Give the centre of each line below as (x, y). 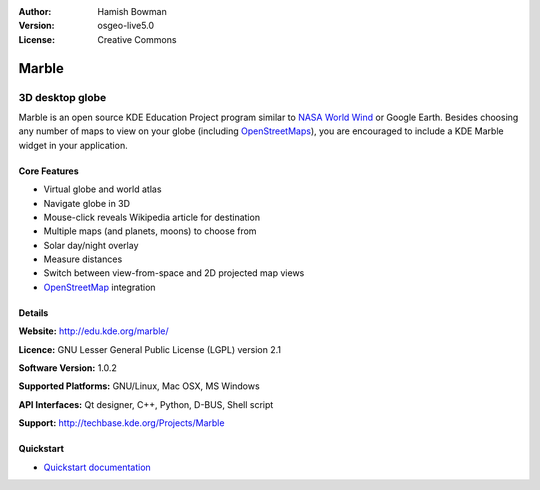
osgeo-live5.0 (126, 26)
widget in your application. (73, 145)
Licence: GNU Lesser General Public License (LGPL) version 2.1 (150, 349)
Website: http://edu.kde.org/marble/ (93, 331)
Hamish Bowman (132, 11)
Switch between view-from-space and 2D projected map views (174, 273)
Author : (35, 11)
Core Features (48, 171)
